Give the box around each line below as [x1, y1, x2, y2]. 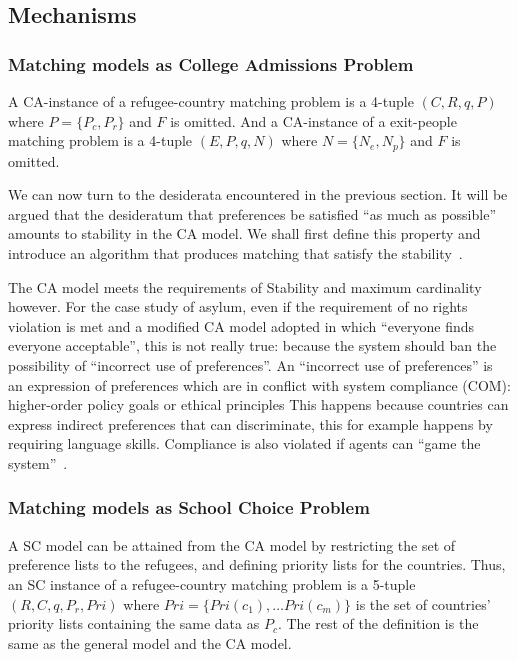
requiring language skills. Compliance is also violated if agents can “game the [8, 433, 481, 454]
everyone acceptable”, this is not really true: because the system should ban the [8, 335, 497, 356]
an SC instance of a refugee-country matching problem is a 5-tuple [8, 573, 416, 594]
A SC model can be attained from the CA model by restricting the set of [8, 534, 456, 555]
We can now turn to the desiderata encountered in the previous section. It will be [8, 184, 508, 205]
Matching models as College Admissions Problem [8, 51, 414, 76]
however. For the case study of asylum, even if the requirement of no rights [8, 296, 468, 317]
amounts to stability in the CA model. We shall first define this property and [8, 223, 481, 244]
